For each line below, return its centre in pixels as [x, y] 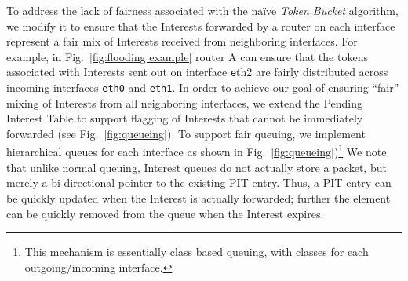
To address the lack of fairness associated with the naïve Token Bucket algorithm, [202, 10]
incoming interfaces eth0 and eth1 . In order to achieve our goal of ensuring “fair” [203, 88]
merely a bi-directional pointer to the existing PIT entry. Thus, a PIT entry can [199, 182]
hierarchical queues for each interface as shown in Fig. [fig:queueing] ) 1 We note [197, 151]
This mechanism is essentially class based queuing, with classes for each [197, 252]
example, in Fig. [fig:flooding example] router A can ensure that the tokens [187, 56]
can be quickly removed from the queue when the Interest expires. [165, 213]
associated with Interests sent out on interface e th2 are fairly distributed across [197, 72]
